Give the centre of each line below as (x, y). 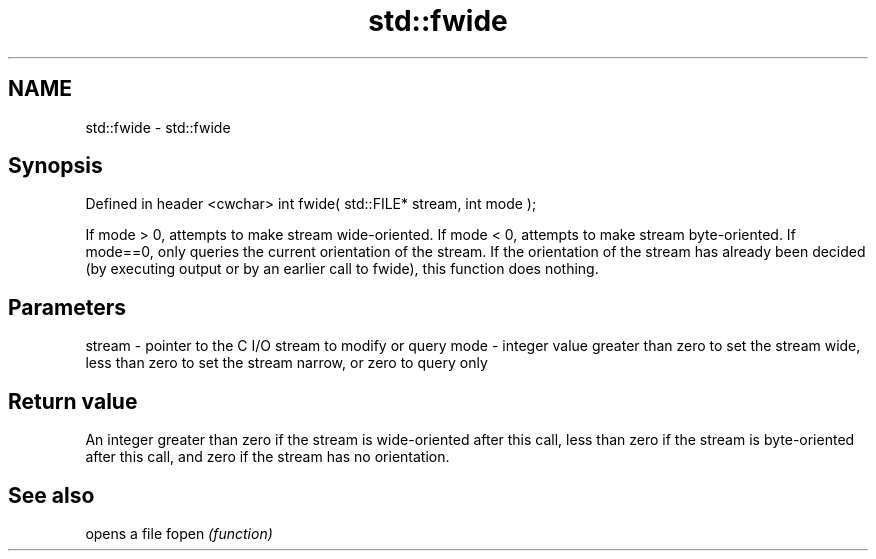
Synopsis (55, 166)
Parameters (67, 307)
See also (51, 495)
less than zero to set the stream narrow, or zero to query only (286, 363)
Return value (73, 401)
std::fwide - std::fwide (158, 127)
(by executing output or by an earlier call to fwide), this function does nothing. (342, 269)
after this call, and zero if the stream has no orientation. (267, 457)
